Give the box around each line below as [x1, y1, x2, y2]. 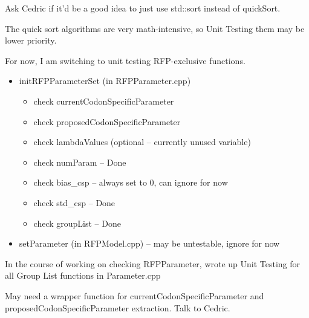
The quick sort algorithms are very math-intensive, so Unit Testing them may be [5, 22, 305, 34]
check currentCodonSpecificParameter [33, 94, 174, 107]
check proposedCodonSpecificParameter [33, 115, 181, 128]
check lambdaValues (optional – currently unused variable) [33, 135, 251, 148]
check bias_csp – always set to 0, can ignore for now [33, 176, 228, 189]
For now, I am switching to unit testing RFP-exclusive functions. [5, 54, 246, 67]
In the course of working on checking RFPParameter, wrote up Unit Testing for [5, 257, 301, 270]
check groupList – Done [33, 216, 121, 229]
